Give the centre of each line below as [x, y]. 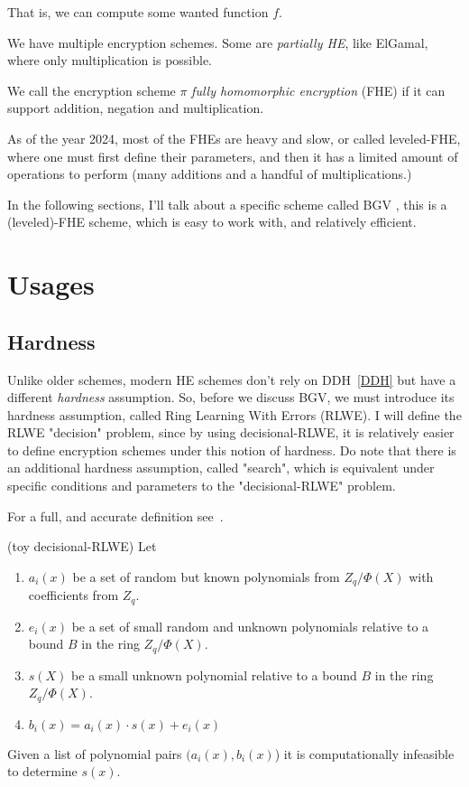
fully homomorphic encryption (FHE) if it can [318, 90]
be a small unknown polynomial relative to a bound [214, 675]
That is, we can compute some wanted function [138, 12]
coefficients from [74, 595]
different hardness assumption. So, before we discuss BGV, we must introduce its [231, 397]
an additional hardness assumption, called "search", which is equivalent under [221, 468]
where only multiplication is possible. [110, 60]
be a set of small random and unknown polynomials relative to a [250, 626]
